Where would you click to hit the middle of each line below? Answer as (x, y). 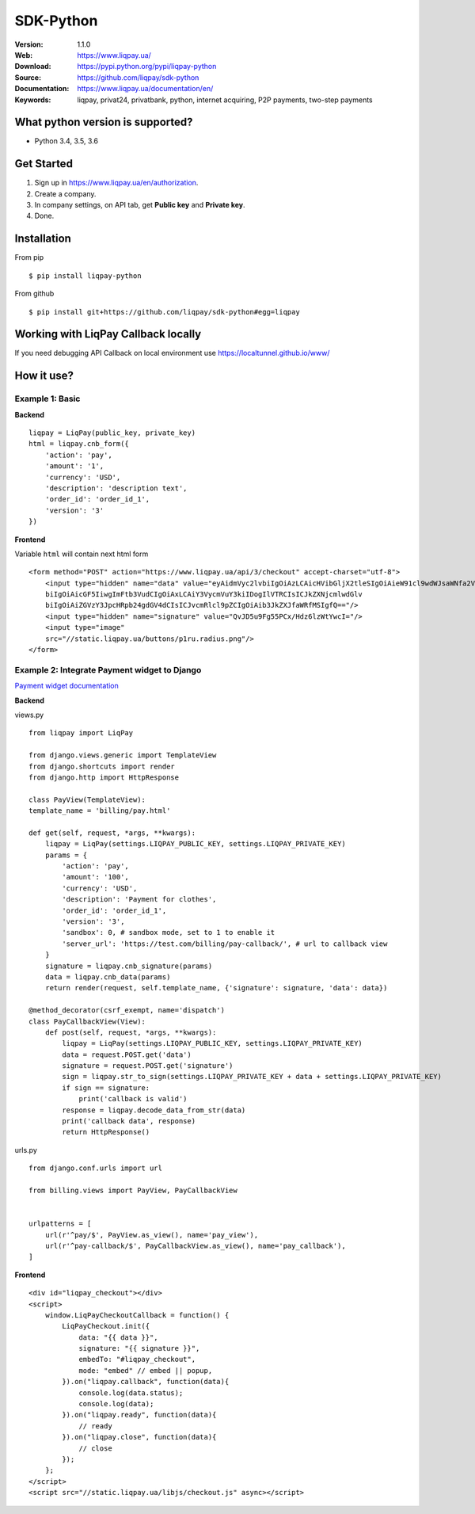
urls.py (26, 1150)
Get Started (44, 164)
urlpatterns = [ (60, 1224)
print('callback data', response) (129, 1121)
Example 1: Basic (47, 399)
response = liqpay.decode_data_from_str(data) (154, 1110)
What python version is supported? (104, 122)
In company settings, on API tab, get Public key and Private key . (140, 205)
